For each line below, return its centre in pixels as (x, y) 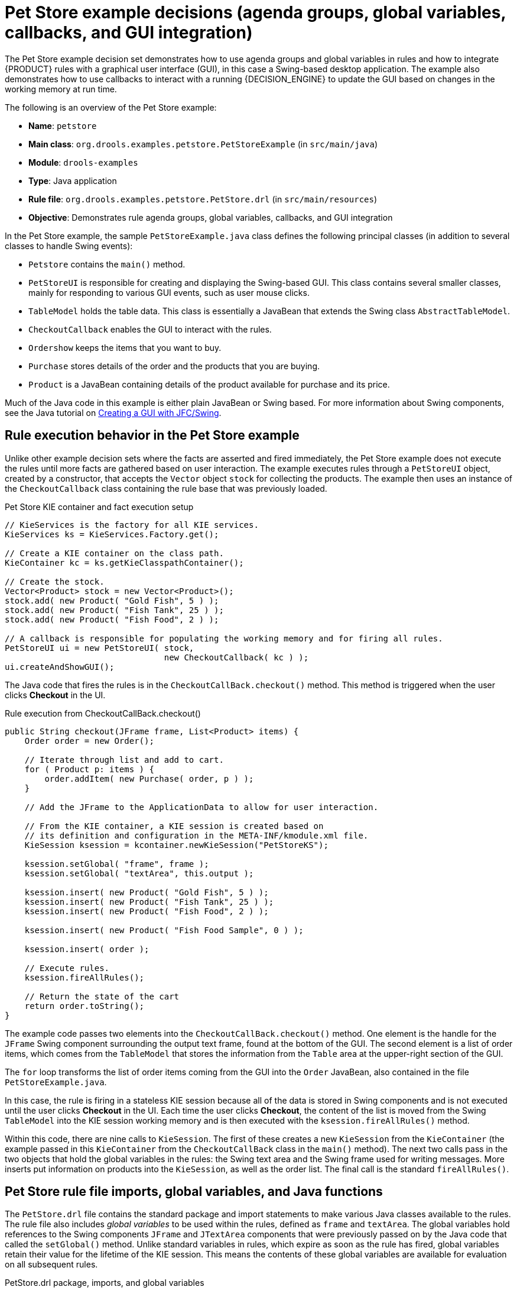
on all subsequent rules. (51, 1265)
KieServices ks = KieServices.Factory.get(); (112, 534)
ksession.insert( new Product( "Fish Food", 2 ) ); (147, 911)
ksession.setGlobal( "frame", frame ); (117, 864)
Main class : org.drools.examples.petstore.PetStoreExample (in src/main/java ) (203, 144)
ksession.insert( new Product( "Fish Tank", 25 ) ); (149, 902)
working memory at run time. (61, 89)
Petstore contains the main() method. (107, 264)
